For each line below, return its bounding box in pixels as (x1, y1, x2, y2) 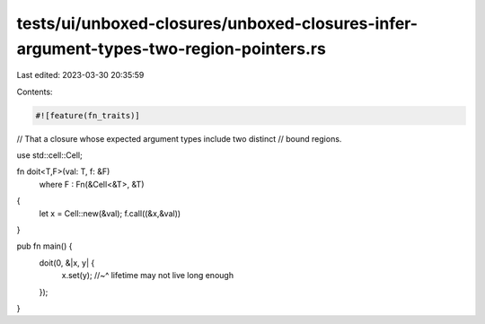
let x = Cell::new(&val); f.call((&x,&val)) (39, 207, 181, 219)
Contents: (16, 86, 53, 97)
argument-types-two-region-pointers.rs (16, 39, 327, 58)
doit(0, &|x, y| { (39, 257, 95, 268)
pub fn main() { (16, 241, 73, 251)
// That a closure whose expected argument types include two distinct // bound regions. (16, 133, 342, 144)
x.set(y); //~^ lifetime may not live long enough (61, 270, 234, 281)
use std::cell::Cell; (16, 150, 83, 161)
